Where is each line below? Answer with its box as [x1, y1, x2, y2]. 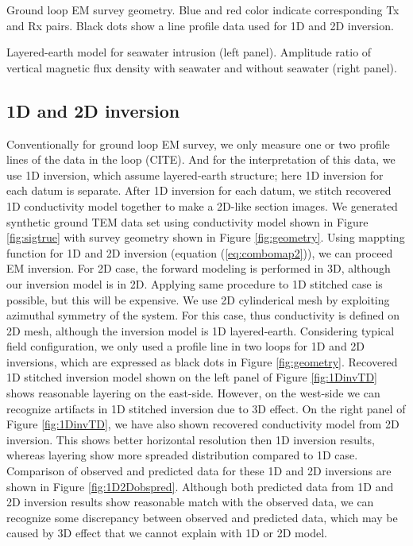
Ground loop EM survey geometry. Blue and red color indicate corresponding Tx [6, 2, 399, 17]
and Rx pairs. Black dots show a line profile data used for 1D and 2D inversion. [6, 17, 394, 33]
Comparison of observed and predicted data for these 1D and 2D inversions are [6, 463, 392, 479]
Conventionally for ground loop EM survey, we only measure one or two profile [6, 135, 390, 152]
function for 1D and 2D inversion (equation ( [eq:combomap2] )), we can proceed [6, 244, 393, 261]
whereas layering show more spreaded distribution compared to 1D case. [6, 447, 358, 463]
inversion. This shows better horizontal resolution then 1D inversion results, [6, 431, 375, 447]
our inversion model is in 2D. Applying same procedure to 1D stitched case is [6, 275, 383, 292]
